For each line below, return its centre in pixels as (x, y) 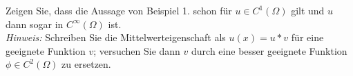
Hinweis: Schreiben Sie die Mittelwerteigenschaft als (116, 37)
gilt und (308, 10)
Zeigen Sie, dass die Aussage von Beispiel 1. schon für (119, 10)
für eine (307, 37)
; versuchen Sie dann (137, 50)
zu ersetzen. (86, 64)
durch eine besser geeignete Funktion (269, 50)
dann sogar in (35, 24)
